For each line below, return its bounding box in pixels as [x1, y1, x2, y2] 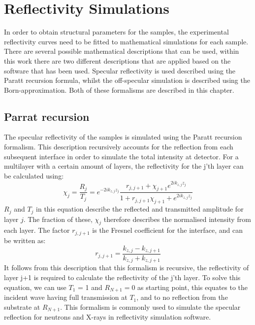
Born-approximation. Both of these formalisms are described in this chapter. [4, 84, 234, 95]
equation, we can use [4, 282, 66, 292]
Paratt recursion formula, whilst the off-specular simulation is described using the [4, 75, 250, 85]
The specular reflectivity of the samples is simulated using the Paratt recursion [4, 132, 242, 142]
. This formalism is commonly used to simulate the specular [60, 301, 241, 312]
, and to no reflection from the [136, 292, 228, 302]
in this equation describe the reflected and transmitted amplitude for [36, 204, 244, 214]
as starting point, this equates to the [137, 282, 248, 292]
